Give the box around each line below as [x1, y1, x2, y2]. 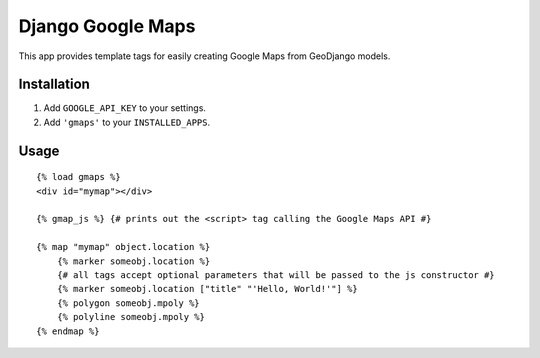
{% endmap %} [36, 325, 100, 337]
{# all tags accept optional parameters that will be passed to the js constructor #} [56, 269, 495, 280]
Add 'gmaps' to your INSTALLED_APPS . [43, 116, 211, 128]
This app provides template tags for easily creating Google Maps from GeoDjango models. [18, 50, 391, 62]
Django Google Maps [18, 15, 196, 37]
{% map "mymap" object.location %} [36, 241, 211, 253]
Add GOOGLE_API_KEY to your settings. [43, 102, 207, 114]
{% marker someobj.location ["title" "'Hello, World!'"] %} [56, 283, 359, 295]
